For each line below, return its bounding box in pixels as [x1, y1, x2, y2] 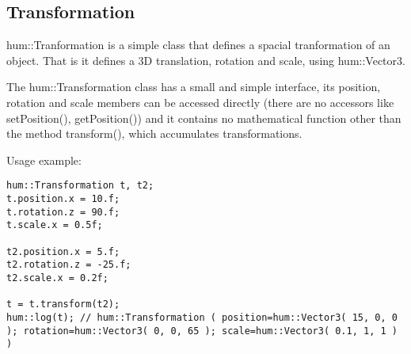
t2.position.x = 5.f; [6, 246, 120, 257]
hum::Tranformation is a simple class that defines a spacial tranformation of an [6, 36, 390, 53]
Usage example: [6, 151, 82, 168]
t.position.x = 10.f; [6, 193, 120, 205]
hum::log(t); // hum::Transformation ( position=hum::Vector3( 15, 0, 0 [6, 311, 398, 323]
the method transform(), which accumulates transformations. [6, 125, 303, 142]
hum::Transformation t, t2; [6, 180, 154, 192]
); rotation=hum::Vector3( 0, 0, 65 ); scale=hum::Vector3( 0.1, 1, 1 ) [6, 325, 398, 337]
